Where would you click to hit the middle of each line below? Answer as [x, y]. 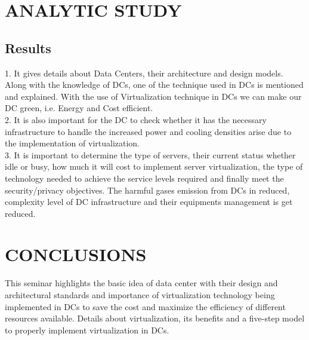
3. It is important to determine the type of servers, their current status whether [150, 154]
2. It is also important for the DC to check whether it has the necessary [136, 119]
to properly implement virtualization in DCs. [87, 330]
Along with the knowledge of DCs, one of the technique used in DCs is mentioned [154, 85]
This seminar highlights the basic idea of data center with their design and [141, 283]
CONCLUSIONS [76, 254]
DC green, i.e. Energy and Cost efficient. [79, 108]
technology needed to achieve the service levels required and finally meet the [144, 178]
